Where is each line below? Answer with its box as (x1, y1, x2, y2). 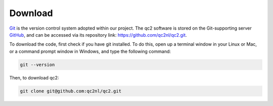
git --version (20, 62, 55, 67)
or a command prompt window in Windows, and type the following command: (9, 48, 171, 54)
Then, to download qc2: (9, 74, 59, 80)
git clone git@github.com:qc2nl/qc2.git (20, 88, 121, 94)
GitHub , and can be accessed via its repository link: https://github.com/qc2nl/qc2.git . (9, 32, 187, 38)
